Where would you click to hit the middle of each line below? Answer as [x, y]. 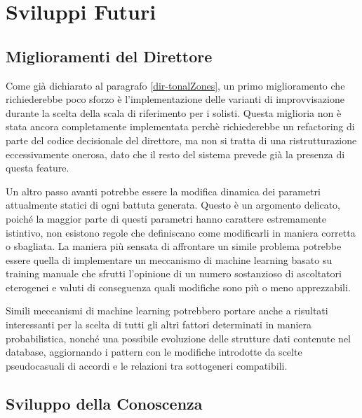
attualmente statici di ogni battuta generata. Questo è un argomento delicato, [173, 205]
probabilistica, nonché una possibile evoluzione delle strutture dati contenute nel [179, 338]
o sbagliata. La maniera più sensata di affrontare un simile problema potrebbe [174, 246]
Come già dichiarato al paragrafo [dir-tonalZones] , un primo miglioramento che [175, 85]
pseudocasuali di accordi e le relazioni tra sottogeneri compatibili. [147, 365]
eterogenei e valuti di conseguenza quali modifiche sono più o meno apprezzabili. [178, 287]
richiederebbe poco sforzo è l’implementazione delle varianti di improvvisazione [175, 99]
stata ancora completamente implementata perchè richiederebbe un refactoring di [180, 126]
